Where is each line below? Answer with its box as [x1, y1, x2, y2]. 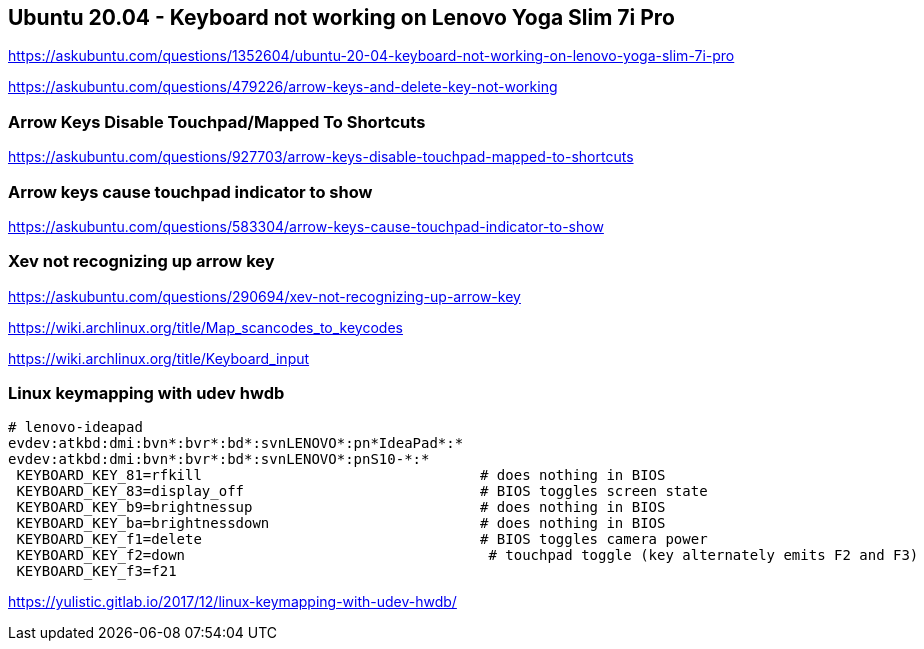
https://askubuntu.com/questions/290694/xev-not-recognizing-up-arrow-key [8, 287, 521, 305]
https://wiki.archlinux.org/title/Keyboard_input [8, 349, 310, 367]
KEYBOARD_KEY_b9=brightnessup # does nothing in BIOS [16, 499, 666, 516]
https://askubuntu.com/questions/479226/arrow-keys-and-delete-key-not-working [8, 78, 558, 96]
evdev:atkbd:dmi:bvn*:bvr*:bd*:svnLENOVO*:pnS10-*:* [8, 451, 430, 468]
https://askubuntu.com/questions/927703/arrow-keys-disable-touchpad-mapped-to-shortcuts [8, 148, 634, 166]
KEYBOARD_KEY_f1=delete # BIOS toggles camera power [16, 531, 708, 548]
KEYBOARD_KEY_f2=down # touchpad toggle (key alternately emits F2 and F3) [16, 547, 919, 564]
